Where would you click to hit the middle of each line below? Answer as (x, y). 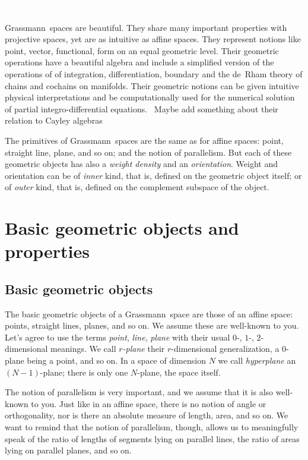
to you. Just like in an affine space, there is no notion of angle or (149, 403)
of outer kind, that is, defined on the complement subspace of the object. (137, 187)
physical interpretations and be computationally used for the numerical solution (150, 97)
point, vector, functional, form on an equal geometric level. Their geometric (142, 50)
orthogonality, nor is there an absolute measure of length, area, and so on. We (147, 415)
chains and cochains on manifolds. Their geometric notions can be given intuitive (152, 85)
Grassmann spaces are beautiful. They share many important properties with (146, 27)
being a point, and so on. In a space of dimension (116, 360)
